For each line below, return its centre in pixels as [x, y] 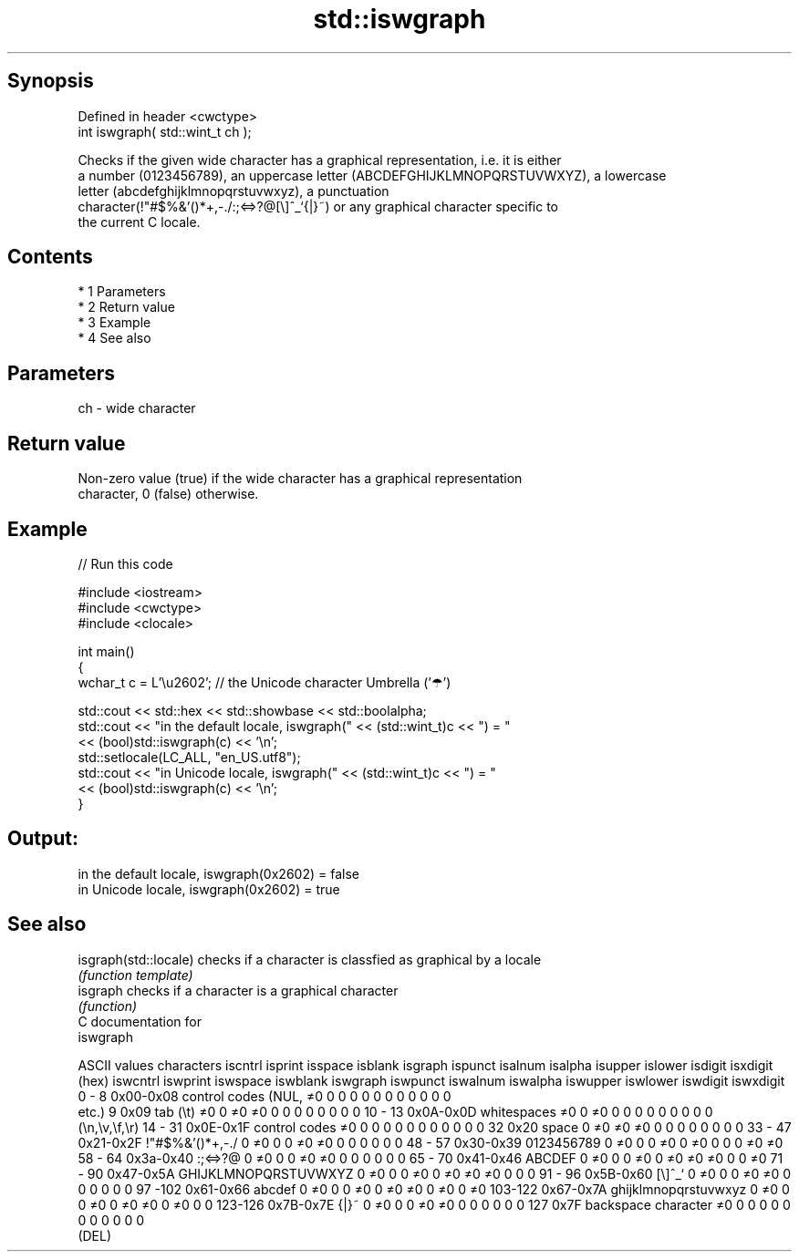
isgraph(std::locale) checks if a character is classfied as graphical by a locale [310, 959]
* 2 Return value [126, 307]
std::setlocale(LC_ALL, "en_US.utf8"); [189, 757]
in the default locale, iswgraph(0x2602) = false [218, 873]
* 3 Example [114, 323]
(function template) [135, 975]
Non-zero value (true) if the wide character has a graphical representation [300, 479]
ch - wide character [137, 408]
